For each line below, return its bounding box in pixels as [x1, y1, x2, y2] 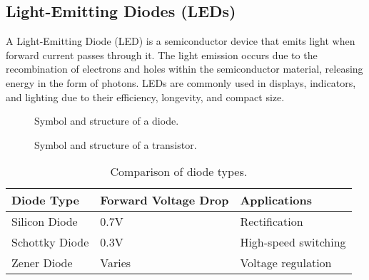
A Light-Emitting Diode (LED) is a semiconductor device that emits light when [6, 33, 355, 48]
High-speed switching [240, 234, 346, 251]
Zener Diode [11, 254, 73, 271]
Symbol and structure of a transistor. [34, 137, 197, 152]
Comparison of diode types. [110, 163, 248, 180]
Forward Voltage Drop [100, 192, 229, 209]
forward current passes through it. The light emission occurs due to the [6, 47, 318, 62]
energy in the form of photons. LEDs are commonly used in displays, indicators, [6, 75, 356, 90]
